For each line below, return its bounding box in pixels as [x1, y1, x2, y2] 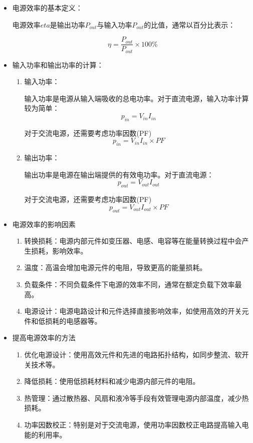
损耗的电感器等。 [45, 315, 102, 326]
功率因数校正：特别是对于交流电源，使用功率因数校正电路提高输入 [24, 419, 242, 429]
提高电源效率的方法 [12, 332, 76, 343]
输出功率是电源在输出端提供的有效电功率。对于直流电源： [24, 169, 214, 179]
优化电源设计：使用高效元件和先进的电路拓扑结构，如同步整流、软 [24, 349, 242, 359]
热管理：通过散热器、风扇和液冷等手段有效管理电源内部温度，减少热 [24, 392, 249, 403]
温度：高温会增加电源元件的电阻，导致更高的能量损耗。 [24, 262, 207, 273]
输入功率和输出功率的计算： [12, 59, 104, 70]
